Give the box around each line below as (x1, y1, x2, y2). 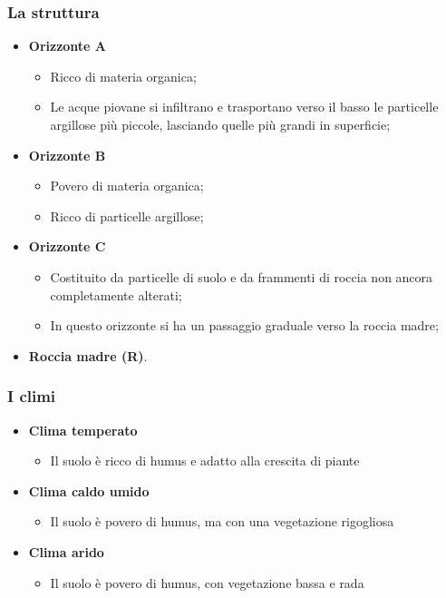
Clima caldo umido (28, 481, 150, 500)
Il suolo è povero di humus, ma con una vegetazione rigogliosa (50, 512, 394, 531)
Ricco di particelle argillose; (50, 206, 204, 225)
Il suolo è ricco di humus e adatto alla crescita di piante (50, 451, 360, 470)
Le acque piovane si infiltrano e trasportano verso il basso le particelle (50, 97, 439, 116)
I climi (7, 385, 56, 407)
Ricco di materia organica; (50, 66, 197, 85)
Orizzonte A (28, 36, 107, 55)
